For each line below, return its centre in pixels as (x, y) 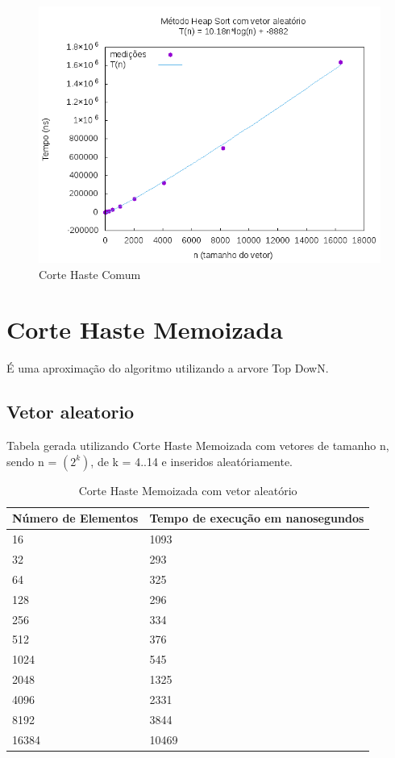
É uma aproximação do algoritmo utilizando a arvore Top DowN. (168, 368)
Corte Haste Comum (90, 274)
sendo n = (32, 461)
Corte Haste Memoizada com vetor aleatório (188, 490)
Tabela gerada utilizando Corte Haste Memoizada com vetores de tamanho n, (198, 446)
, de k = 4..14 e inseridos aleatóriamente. (191, 461)
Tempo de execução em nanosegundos (257, 518)
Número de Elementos (75, 518)
